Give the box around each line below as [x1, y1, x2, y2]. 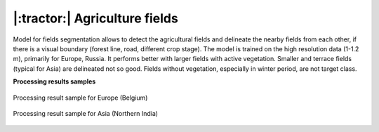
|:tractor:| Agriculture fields [13, 11, 178, 26]
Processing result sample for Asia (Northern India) [13, 109, 158, 117]
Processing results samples [13, 77, 96, 86]
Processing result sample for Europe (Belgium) [13, 93, 148, 102]
